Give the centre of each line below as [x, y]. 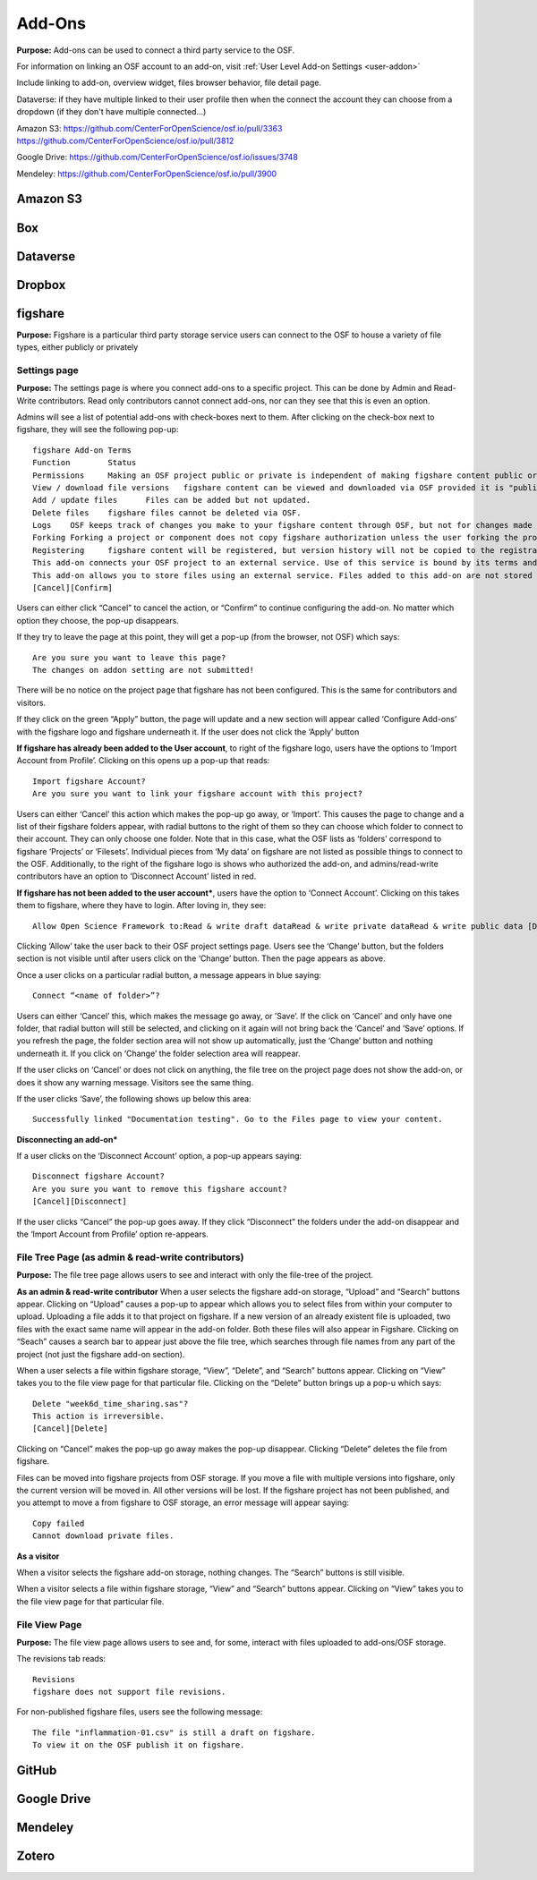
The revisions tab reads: [61, 1659]
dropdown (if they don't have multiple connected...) [111, 112]
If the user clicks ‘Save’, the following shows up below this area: [134, 1098]
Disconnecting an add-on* [67, 1139]
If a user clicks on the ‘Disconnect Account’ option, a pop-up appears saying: [159, 1156]
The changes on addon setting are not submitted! [144, 670]
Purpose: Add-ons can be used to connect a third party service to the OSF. [156, 50]
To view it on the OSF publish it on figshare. [139, 1745]
